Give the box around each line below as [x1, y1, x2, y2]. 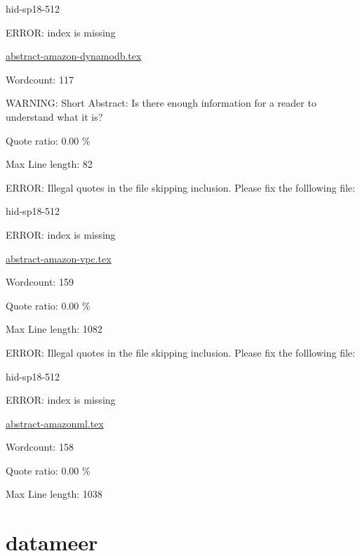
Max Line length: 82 [6, 157, 93, 171]
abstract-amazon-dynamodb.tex [6, 48, 142, 63]
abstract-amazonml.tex [6, 416, 104, 430]
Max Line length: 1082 [6, 322, 102, 336]
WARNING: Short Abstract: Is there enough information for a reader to [6, 95, 316, 110]
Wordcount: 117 [6, 72, 74, 86]
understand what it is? [6, 109, 103, 124]
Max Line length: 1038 [6, 486, 102, 501]
